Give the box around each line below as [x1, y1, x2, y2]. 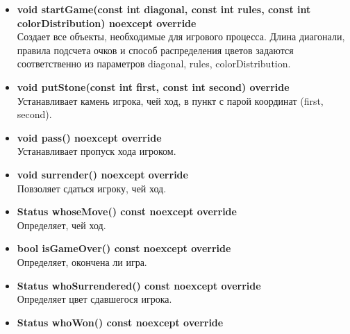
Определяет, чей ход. [17, 217, 106, 232]
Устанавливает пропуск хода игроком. [17, 144, 176, 158]
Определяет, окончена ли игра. [17, 254, 147, 269]
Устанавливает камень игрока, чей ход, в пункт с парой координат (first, [17, 93, 324, 108]
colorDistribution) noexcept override [17, 15, 197, 30]
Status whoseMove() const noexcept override [17, 204, 237, 219]
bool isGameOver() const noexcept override [17, 241, 231, 256]
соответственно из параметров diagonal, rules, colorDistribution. [17, 56, 291, 71]
